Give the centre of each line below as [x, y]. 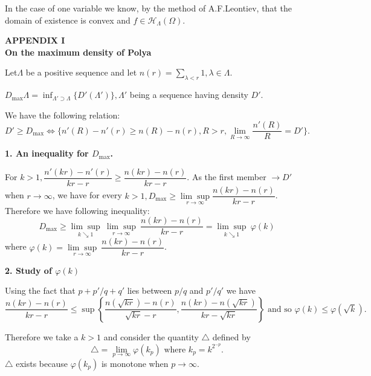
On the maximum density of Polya [78, 52]
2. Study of [28, 270]
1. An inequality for [47, 153]
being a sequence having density [189, 95]
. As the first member [227, 177]
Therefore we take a [42, 336]
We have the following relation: [63, 115]
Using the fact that [40, 290]
